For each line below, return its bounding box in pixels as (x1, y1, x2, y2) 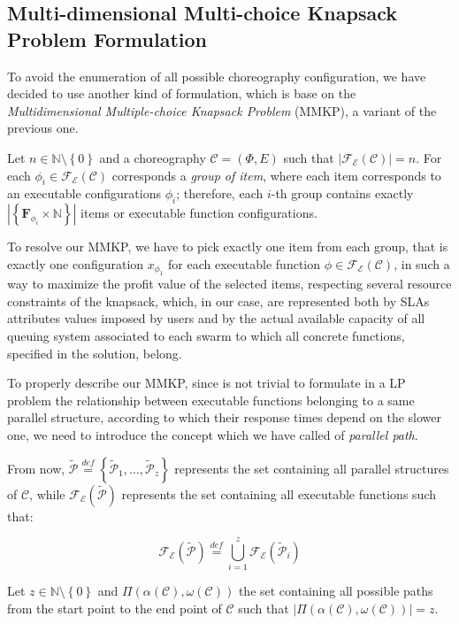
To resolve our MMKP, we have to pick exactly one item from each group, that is (7, 237, 448, 256)
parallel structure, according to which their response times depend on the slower (7, 408, 442, 427)
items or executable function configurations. (80, 204, 317, 222)
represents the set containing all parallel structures (174, 458, 449, 477)
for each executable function (168, 254, 321, 273)
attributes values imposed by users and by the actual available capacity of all (7, 309, 425, 327)
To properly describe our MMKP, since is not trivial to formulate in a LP (7, 374, 406, 392)
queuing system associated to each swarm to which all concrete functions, (7, 326, 405, 344)
